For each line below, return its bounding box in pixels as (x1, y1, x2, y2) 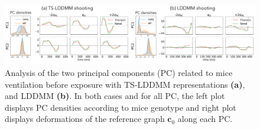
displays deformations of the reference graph (5, 113, 165, 125)
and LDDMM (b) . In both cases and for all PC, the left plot (5, 90, 225, 102)
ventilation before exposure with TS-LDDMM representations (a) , (5, 78, 245, 90)
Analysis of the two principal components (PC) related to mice (5, 67, 233, 79)
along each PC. (177, 113, 233, 125)
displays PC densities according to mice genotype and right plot (5, 101, 236, 113)
